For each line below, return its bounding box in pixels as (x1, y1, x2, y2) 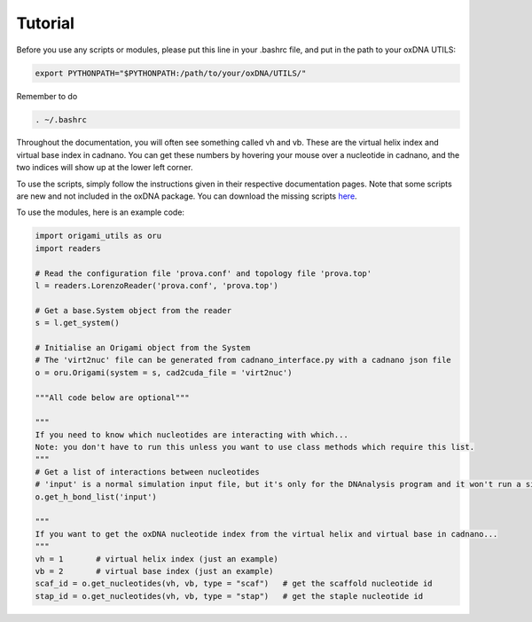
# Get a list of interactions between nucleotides (35, 467, 261, 476)
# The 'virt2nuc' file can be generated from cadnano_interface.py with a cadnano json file (35, 355, 451, 366)
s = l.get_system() (35, 318, 120, 328)
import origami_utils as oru (35, 231, 162, 241)
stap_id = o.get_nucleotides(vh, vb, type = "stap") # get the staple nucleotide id (35, 591, 424, 601)
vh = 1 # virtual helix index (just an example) (35, 554, 278, 563)
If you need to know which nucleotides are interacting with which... (35, 429, 349, 439)
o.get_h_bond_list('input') (35, 492, 157, 501)
